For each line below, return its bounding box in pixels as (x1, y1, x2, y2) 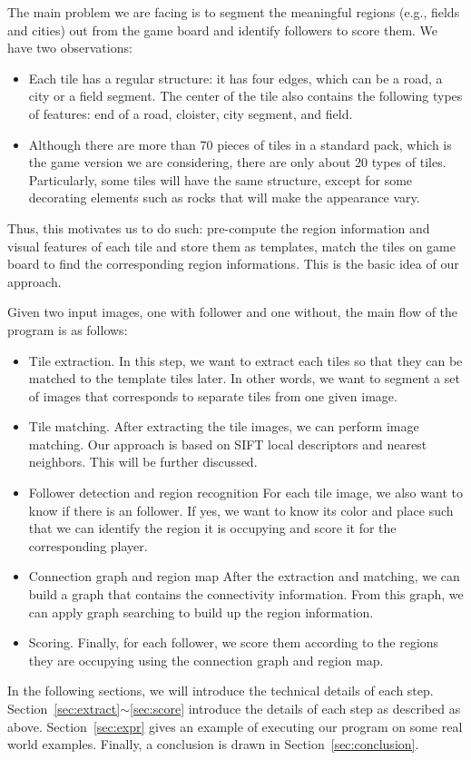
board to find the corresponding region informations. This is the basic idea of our (7, 254, 459, 273)
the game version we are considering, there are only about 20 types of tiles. (28, 153, 446, 172)
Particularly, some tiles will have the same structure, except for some (28, 170, 413, 189)
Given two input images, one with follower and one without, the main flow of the (7, 302, 458, 321)
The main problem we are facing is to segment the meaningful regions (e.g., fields (7, 3, 460, 21)
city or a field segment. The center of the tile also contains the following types (28, 86, 463, 105)
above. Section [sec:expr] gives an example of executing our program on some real (7, 716, 463, 735)
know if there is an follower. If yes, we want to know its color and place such (28, 500, 454, 519)
